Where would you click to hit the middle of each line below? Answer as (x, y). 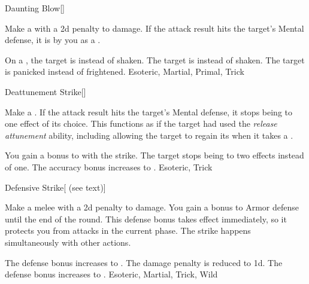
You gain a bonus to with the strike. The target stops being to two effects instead (154, 155)
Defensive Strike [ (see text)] (55, 187)
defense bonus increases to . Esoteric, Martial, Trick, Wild (111, 274)
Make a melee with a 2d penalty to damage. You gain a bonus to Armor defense (152, 207)
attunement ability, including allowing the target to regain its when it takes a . (149, 135)
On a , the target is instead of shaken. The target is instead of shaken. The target (155, 59)
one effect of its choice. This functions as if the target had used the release (141, 123)
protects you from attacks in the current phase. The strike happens (128, 230)
